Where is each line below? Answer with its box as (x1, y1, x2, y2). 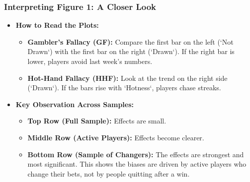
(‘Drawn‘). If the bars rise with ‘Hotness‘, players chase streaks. (27, 82, 221, 93)
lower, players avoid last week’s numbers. (27, 56, 153, 66)
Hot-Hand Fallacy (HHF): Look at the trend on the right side (27, 72, 228, 83)
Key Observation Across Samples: (15, 99, 134, 109)
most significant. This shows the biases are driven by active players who (27, 159, 247, 169)
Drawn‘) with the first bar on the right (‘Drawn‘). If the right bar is (27, 46, 235, 57)
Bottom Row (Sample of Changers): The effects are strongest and (27, 149, 244, 159)
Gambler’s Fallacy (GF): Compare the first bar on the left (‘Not (27, 36, 234, 47)
